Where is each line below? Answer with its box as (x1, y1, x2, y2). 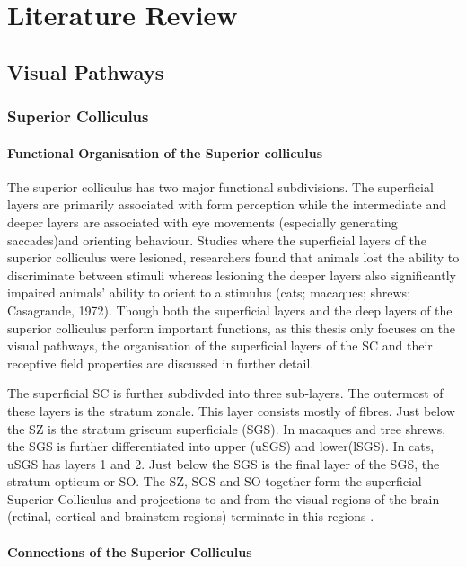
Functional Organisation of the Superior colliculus (7, 143, 323, 162)
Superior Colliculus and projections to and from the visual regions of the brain (7, 489, 440, 508)
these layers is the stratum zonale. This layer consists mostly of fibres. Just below (7, 401, 455, 420)
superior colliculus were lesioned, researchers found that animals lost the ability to (7, 248, 460, 267)
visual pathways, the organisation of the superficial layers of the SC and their (7, 336, 433, 355)
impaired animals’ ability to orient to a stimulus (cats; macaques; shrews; (7, 283, 411, 302)
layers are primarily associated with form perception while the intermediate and (7, 195, 446, 214)
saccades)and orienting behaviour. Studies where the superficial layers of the (7, 230, 426, 249)
